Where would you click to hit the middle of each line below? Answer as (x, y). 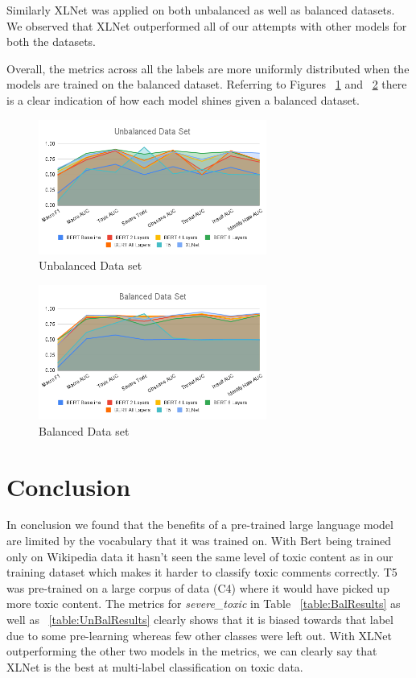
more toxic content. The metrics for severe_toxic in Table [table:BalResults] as (204, 604)
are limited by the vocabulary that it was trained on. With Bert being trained (199, 541)
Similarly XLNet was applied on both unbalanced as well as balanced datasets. (201, 10)
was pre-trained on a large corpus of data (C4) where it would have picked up (198, 587)
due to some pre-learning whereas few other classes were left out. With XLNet (200, 635)
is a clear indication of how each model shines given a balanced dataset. (183, 99)
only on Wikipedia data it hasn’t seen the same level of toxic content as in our (200, 556)
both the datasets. (51, 41)
